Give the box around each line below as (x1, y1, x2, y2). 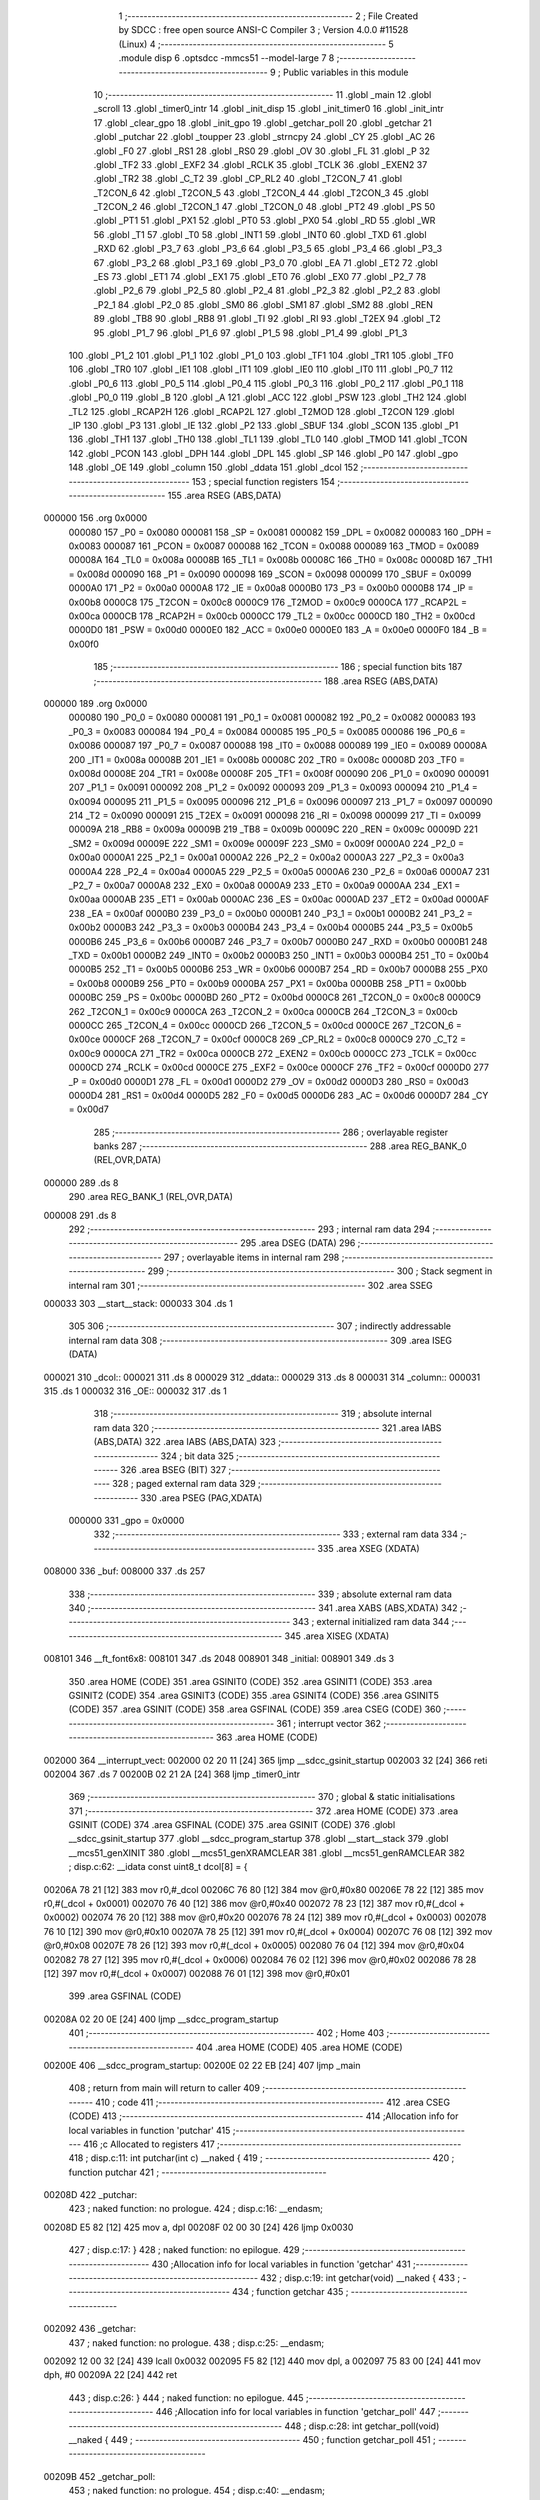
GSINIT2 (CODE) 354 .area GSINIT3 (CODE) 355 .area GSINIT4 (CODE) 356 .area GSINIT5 (68, 1689, 440, 1701)
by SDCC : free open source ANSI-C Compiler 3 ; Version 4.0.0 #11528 (118, 24, 409, 36)
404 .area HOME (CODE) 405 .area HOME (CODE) (195, 2041, 404, 2053)
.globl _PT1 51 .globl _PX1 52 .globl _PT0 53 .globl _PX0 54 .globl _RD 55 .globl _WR (93, 215, 436, 227)
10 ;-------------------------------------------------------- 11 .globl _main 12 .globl (93, 88, 432, 100)
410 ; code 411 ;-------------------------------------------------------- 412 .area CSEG (95, 2096, 450, 2108)
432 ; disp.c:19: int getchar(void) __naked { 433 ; (260, 2272, 460, 2284)
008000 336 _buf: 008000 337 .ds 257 (43, 1565, 206, 1577)
